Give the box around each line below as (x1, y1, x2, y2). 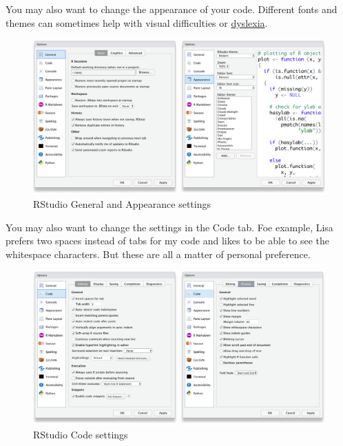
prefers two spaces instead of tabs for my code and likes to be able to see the (6, 233, 329, 248)
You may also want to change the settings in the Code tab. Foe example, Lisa (6, 220, 333, 234)
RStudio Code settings (33, 427, 128, 441)
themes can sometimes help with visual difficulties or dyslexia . (6, 15, 268, 30)
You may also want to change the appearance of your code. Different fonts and (6, 2, 337, 16)
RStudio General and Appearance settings (33, 197, 211, 211)
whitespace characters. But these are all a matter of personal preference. (6, 246, 311, 261)
